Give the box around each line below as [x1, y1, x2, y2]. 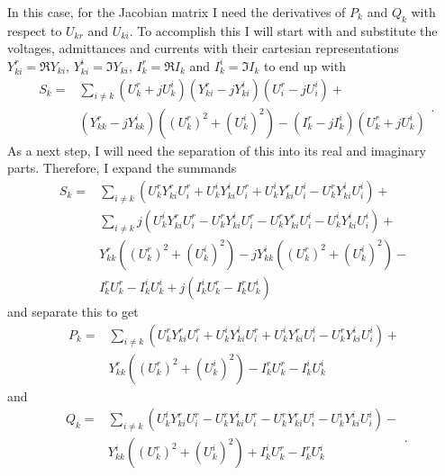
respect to [7, 21, 62, 40]
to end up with [263, 56, 346, 75]
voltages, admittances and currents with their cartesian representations [7, 39, 399, 58]
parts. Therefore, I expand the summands [7, 158, 237, 177]
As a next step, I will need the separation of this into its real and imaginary [7, 140, 426, 159]
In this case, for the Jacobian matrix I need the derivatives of [7, 3, 346, 21]
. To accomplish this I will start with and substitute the [129, 21, 438, 40]
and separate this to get [7, 301, 139, 320]
